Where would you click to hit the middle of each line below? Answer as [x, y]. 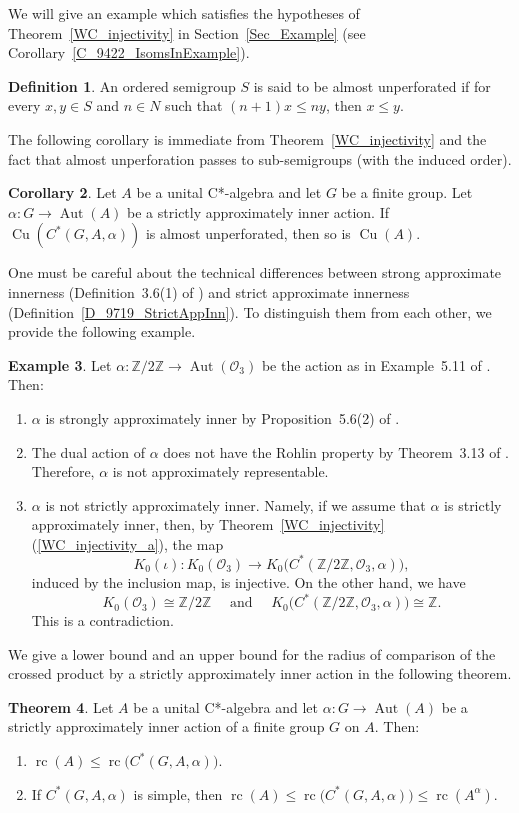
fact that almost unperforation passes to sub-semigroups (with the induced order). [260, 158]
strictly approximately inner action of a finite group [166, 726]
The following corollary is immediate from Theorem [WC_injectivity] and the [247, 138]
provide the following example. [102, 331]
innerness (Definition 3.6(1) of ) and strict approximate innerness [209, 291]
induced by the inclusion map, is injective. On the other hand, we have [248, 581]
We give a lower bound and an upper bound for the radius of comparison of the [252, 653]
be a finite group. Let [407, 192]
